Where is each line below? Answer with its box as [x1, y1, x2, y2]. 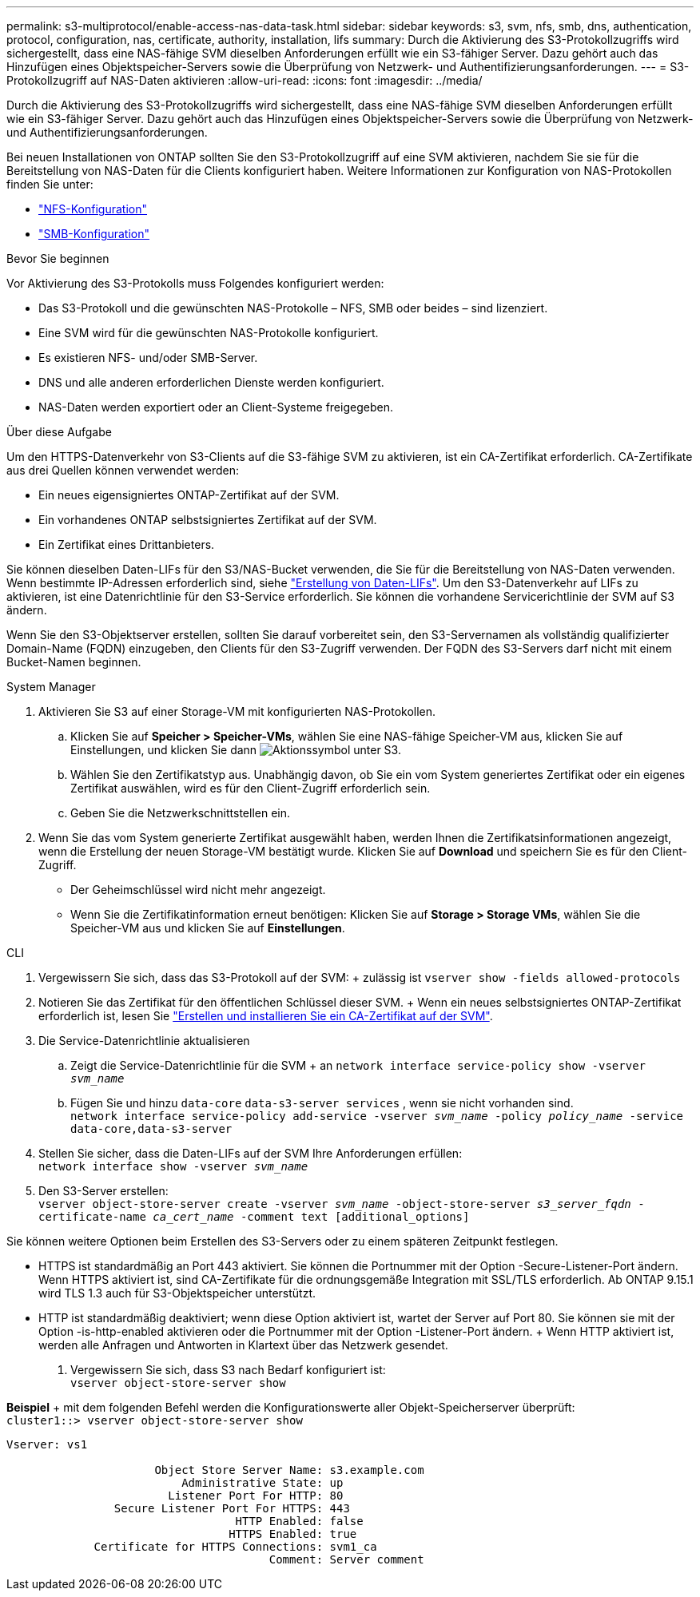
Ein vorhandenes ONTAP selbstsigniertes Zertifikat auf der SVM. [38, 513, 377, 526]
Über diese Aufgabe [6, 425, 112, 439]
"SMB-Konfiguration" [38, 227, 149, 240]
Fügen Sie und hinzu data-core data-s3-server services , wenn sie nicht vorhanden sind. [70, 1096, 574, 1110]
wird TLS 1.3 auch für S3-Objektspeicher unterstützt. [38, 1286, 316, 1300]
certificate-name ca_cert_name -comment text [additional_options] [38, 1210, 470, 1223]
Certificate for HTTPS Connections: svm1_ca [93, 1540, 377, 1553]
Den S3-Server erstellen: [38, 1184, 169, 1198]
